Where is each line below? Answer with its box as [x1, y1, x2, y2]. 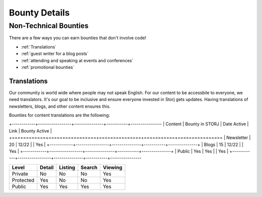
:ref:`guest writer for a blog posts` [21, 51, 89, 57]
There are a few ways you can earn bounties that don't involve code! [9, 35, 147, 41]
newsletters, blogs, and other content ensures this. [9, 103, 111, 109]
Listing [59, 164, 75, 171]
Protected [12, 177, 35, 183]
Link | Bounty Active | [9, 128, 52, 133]
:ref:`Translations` [21, 44, 57, 49]
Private [12, 170, 29, 177]
